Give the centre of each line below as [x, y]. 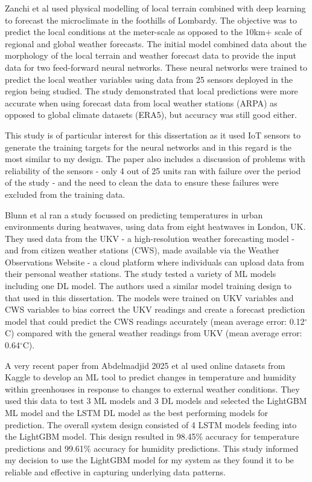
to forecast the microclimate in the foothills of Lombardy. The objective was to [151, 20]
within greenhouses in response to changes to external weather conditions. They [152, 389]
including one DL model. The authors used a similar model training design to [148, 286]
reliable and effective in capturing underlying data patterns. [115, 471]
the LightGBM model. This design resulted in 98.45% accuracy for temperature [152, 436]
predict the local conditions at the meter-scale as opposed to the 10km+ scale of [153, 32]
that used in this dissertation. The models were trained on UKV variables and [149, 297]
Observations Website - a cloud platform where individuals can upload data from [154, 262]
